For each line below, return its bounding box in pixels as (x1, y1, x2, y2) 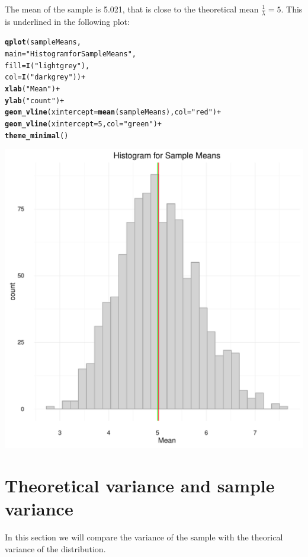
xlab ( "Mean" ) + (5, 85, 60, 94)
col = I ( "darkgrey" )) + (5, 73, 86, 82)
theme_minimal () (5, 131, 69, 140)
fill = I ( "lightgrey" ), (5, 61, 90, 70)
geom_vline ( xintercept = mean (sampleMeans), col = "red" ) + (5, 108, 222, 117)
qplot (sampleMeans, (5, 38, 81, 47)
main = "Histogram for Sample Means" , (5, 50, 136, 59)
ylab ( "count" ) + (5, 96, 65, 105)
